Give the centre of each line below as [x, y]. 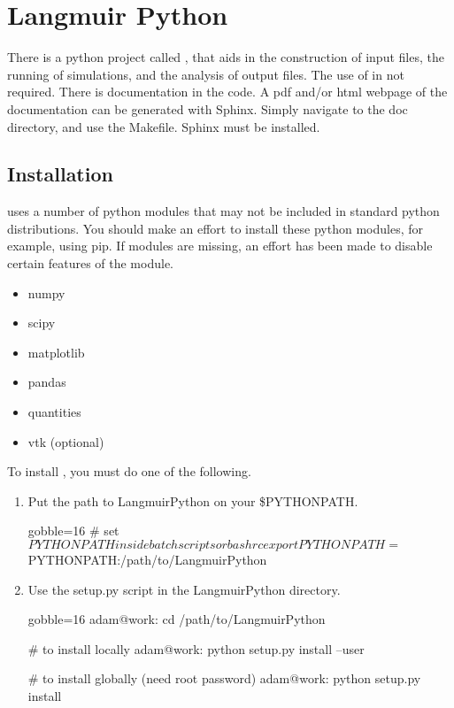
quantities [54, 412]
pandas [47, 382]
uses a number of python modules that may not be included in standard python [223, 211]
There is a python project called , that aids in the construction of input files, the [226, 57]
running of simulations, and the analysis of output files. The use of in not [206, 74]
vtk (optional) [66, 441]
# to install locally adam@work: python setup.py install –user [196, 648]
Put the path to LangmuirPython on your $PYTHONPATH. [193, 500]
